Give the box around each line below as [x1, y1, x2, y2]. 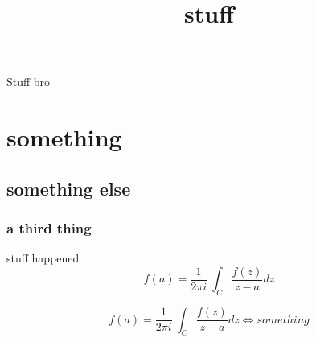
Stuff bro [6, 73, 51, 90]
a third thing [6, 218, 92, 238]
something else [6, 175, 131, 200]
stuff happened [6, 249, 80, 266]
